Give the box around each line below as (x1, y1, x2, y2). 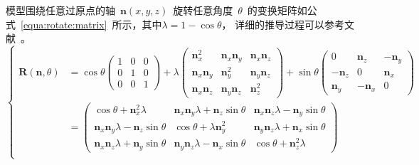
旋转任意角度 (173, 3, 233, 17)
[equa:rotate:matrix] (21, 16, 107, 31)
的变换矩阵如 (247, 3, 307, 17)
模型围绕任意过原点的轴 (6, 3, 115, 17)
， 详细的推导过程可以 (221, 16, 325, 31)
